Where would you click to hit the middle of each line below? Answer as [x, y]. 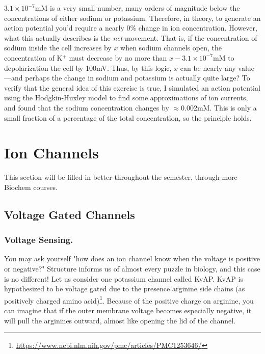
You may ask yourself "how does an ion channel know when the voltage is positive [132, 258]
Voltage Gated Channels [70, 214]
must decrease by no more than [118, 57]
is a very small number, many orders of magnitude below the [145, 8]
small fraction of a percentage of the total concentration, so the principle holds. [128, 117]
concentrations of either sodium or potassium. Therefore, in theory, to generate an [132, 18]
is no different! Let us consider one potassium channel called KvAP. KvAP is [124, 278]
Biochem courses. [31, 187]
